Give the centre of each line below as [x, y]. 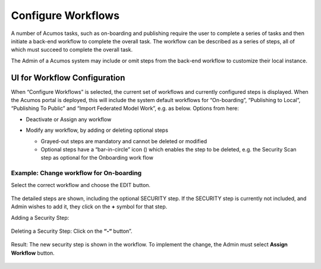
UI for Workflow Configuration [68, 77]
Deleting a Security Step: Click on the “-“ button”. [72, 231]
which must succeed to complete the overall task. [72, 50]
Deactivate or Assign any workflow [69, 119]
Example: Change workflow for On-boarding [76, 173]
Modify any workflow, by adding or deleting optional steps [97, 130]
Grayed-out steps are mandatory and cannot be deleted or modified [124, 141]
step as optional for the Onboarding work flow [97, 158]
